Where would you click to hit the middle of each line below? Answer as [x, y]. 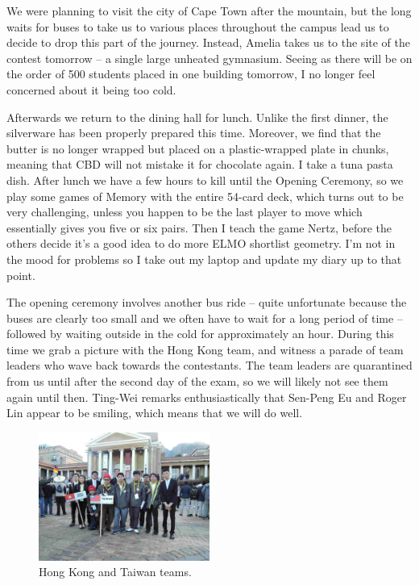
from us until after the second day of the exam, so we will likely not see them [197, 381]
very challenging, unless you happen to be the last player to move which [185, 212]
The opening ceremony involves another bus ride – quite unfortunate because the [207, 302]
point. [21, 275]
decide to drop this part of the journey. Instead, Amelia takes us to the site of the [208, 42]
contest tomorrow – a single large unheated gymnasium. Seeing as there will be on [209, 58]
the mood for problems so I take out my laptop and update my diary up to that [204, 259]
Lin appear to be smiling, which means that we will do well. [155, 413]
